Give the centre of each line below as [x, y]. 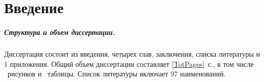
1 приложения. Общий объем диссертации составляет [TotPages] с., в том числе [129, 64]
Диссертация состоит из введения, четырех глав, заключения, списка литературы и [132, 53]
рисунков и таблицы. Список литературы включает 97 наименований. [117, 74]
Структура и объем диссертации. [60, 32]
